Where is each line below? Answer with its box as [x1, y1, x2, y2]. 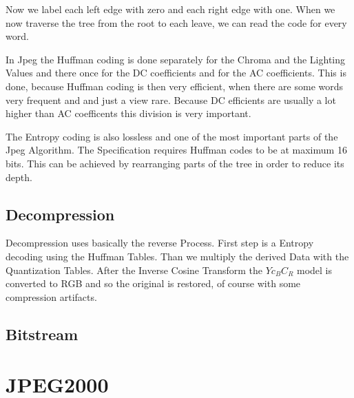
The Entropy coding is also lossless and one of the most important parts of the [6, 129, 338, 143]
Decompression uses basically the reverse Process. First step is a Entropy [6, 235, 314, 250]
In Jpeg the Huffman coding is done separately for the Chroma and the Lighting [6, 52, 346, 66]
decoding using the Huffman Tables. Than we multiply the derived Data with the [6, 249, 349, 263]
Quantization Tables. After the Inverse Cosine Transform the [6, 262, 263, 277]
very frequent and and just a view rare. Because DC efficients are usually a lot [6, 92, 336, 107]
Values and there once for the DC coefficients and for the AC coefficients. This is [6, 65, 346, 80]
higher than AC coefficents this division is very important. [6, 106, 251, 121]
